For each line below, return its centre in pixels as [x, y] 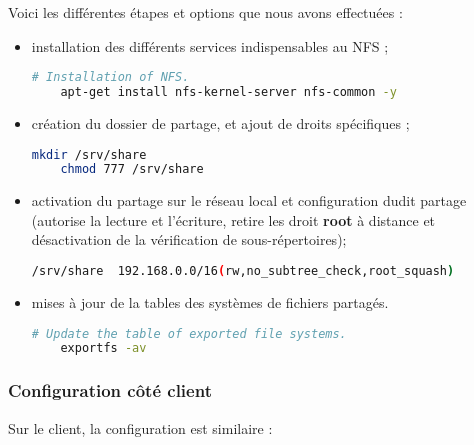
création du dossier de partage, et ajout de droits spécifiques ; [220, 122]
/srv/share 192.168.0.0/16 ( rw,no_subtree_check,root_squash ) [243, 271]
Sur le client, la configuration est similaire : [140, 427]
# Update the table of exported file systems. [189, 333]
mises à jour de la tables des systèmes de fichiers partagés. [210, 301]
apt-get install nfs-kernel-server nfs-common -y [228, 92]
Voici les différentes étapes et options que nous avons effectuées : [205, 12]
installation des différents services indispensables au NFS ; [210, 45]
